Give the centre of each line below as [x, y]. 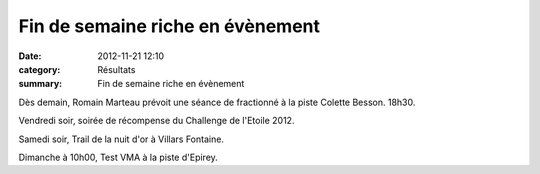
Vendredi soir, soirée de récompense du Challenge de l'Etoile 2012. [156, 121]
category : [39, 69]
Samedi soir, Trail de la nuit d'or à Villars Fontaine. [121, 139]
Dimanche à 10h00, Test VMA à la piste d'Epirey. [118, 157]
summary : [40, 84]
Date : [30, 56]
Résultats [116, 69]
